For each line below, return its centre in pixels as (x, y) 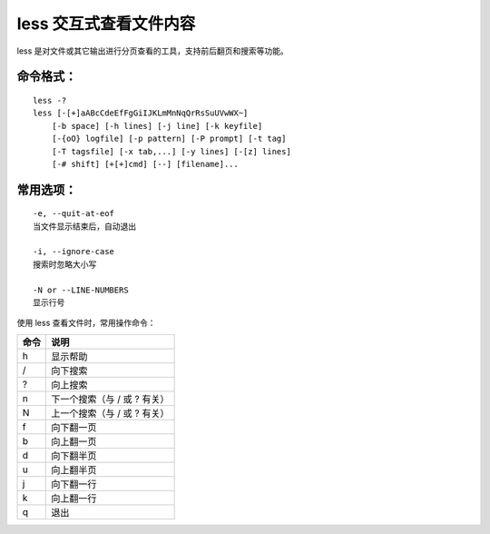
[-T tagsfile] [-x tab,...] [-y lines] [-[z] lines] (171, 151)
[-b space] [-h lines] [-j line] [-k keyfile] (157, 126)
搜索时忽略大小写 (65, 264)
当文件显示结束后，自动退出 (84, 226)
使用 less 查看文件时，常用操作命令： (86, 323)
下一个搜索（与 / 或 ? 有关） (110, 399)
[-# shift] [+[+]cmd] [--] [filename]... (145, 164)
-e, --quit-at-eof (74, 214)
